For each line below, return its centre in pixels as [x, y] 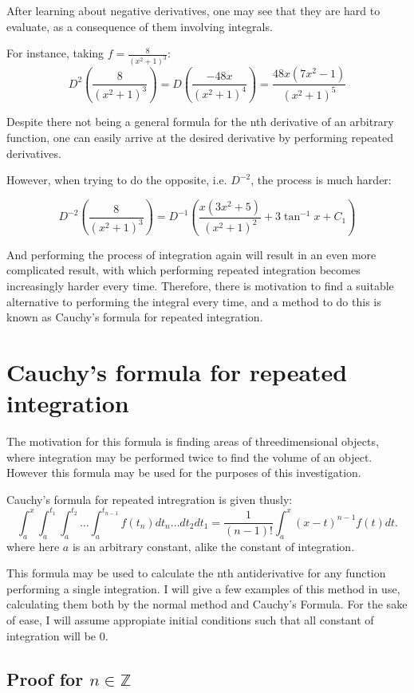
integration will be [51, 635]
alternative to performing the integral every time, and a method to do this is [194, 301]
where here [33, 546]
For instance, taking [55, 53]
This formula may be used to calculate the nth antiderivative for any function [196, 573]
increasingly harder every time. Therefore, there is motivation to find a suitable [200, 285]
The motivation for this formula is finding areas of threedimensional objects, [193, 441]
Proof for [45, 678]
